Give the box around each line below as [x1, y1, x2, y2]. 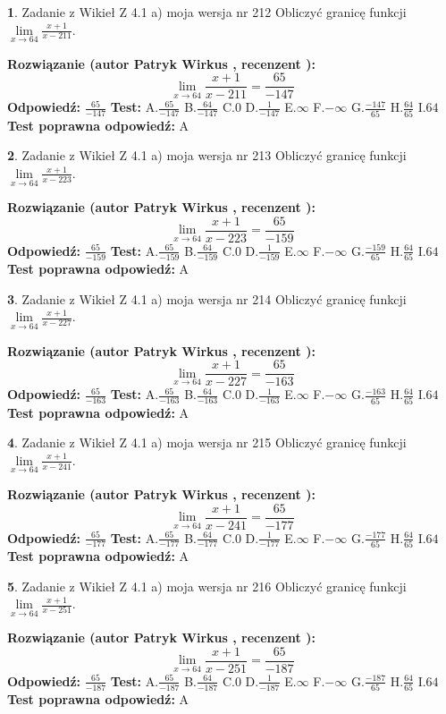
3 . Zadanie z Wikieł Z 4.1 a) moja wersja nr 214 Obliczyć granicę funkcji [7, 289, 407, 308]
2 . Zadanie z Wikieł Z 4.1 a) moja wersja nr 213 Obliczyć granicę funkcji [7, 146, 407, 165]
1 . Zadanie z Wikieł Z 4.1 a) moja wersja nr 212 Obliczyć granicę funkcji [7, 3, 407, 21]
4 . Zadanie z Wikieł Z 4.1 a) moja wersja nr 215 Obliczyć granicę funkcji [7, 433, 407, 452]
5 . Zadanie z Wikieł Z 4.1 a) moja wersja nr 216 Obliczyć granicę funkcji [7, 576, 407, 595]
